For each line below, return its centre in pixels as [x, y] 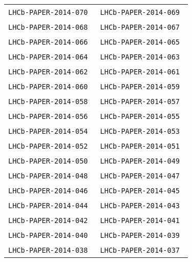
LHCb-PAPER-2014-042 [48, 220]
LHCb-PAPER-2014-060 [48, 87]
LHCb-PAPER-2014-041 [140, 220]
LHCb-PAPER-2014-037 [140, 250]
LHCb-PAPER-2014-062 [48, 72]
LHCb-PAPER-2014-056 [48, 116]
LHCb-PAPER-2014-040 [48, 235]
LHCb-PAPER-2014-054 [48, 131]
